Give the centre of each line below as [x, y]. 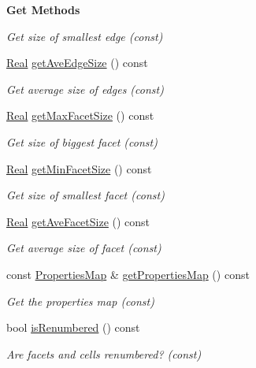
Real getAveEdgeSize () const [77, 63]
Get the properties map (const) [80, 301]
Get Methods [43, 9]
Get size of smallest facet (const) [85, 195]
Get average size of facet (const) [84, 248]
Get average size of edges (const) [85, 89]
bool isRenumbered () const [73, 327]
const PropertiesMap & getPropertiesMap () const [128, 274]
